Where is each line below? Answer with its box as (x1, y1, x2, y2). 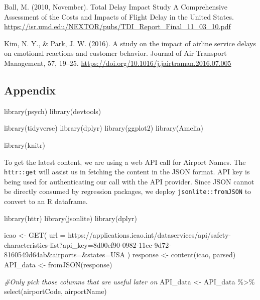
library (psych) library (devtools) (4, 106, 101, 116)
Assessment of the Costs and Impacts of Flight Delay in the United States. (4, 11, 234, 22)
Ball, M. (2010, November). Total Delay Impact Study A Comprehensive (4, 2, 228, 12)
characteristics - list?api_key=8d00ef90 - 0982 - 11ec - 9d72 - (4, 239, 171, 250)
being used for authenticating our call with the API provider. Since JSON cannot (4, 176, 254, 186)
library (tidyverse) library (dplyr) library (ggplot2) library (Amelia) (4, 123, 203, 133)
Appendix (4, 82, 56, 97)
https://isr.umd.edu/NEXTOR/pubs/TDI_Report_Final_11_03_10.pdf (4, 21, 231, 32)
